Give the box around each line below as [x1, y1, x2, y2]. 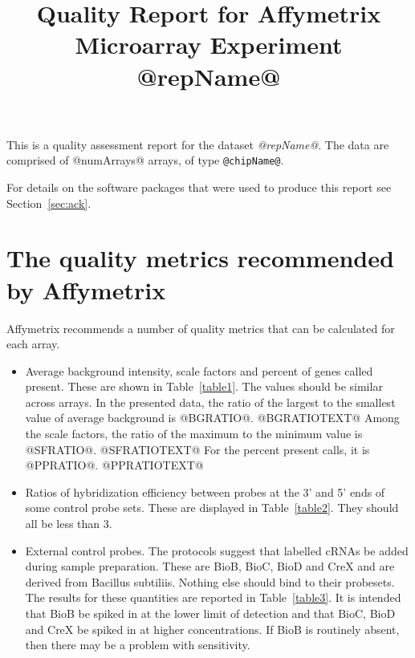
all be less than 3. [25, 515, 112, 532]
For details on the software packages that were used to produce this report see [6, 179, 392, 195]
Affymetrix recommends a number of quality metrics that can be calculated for [6, 319, 395, 336]
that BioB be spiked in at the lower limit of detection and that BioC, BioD [25, 605, 396, 621]
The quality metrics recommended [6, 242, 394, 274]
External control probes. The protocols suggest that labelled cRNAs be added [25, 542, 409, 558]
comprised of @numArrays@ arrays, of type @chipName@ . [6, 152, 284, 169]
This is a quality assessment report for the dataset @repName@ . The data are [6, 136, 389, 152]
